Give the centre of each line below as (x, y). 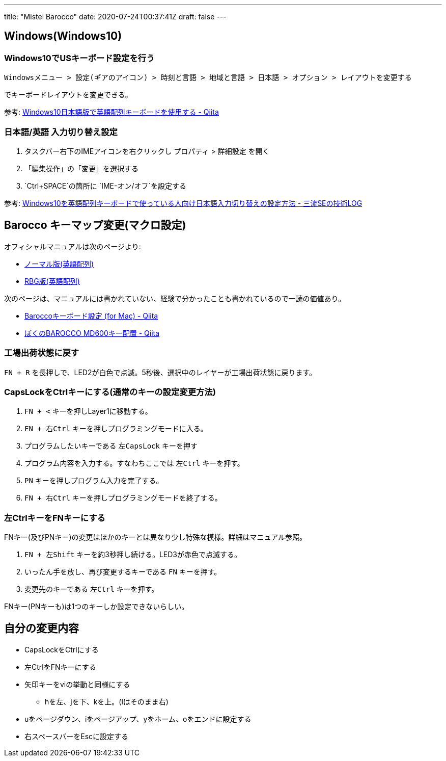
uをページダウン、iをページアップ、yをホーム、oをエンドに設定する (138, 719)
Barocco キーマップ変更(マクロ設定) (95, 225)
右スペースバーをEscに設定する (77, 736)
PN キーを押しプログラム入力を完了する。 (94, 481)
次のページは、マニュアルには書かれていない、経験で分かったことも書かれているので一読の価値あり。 (175, 298)
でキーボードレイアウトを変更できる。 (68, 95)
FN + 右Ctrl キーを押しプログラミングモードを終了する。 (123, 498)
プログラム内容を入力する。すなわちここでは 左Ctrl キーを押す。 (134, 463)
